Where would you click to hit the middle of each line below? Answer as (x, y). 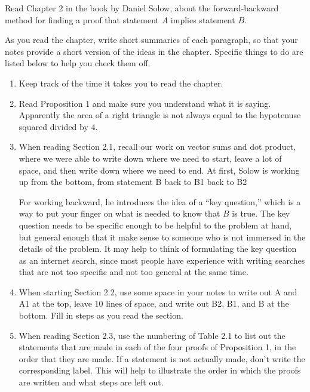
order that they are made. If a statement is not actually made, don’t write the (162, 358)
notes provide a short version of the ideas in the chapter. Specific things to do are (154, 51)
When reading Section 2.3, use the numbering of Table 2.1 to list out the (152, 335)
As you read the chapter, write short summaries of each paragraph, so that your (151, 40)
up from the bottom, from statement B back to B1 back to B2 (133, 182)
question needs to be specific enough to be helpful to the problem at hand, (155, 225)
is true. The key (261, 213)
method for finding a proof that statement (82, 19)
